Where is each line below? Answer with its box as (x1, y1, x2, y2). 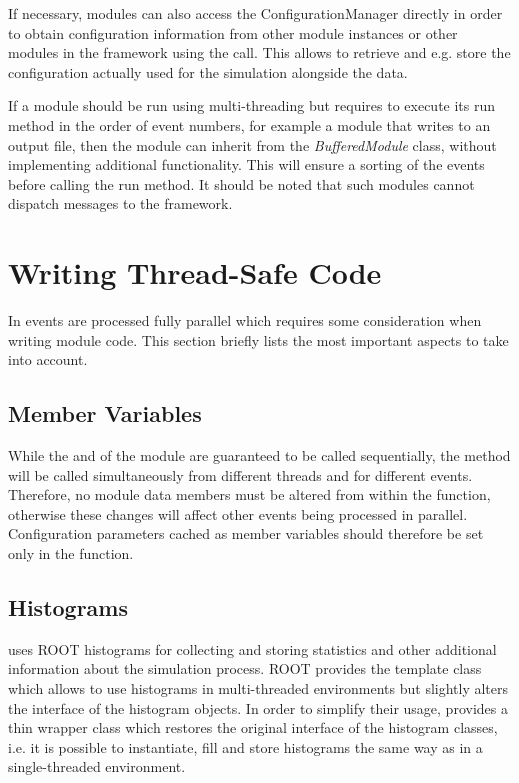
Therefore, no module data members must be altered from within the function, (8, 484, 491, 505)
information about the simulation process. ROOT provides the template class (8, 658, 482, 679)
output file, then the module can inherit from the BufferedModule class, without (8, 134, 497, 155)
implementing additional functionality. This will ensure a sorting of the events (8, 154, 485, 175)
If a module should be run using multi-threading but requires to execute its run (8, 95, 496, 116)
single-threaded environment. (8, 756, 186, 777)
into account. (8, 349, 88, 370)
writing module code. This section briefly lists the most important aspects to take (8, 329, 509, 350)
